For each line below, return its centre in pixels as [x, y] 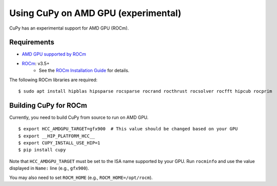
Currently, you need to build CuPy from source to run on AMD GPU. [79, 117]
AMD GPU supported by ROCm [54, 54]
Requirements [32, 42]
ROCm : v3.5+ [36, 63]
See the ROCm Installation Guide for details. [84, 71]
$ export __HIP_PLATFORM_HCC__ [57, 136]
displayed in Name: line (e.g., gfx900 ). [49, 168]
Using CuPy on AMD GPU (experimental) [95, 13]
